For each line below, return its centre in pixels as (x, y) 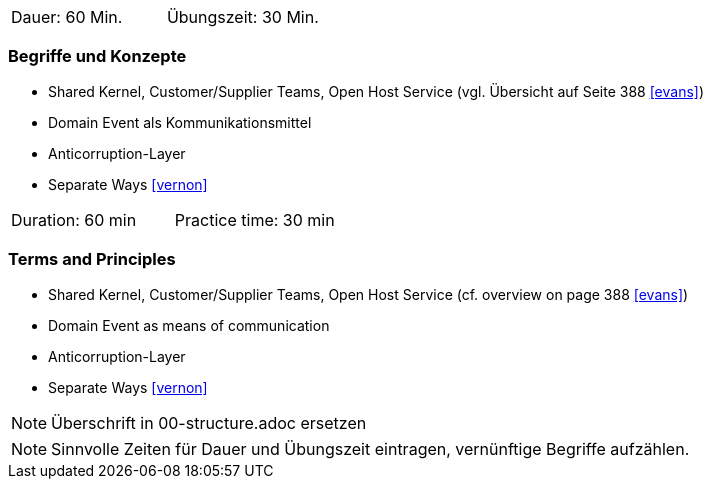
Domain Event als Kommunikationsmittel (180, 122)
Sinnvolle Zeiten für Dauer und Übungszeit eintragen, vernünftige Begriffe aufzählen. (370, 448)
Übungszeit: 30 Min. (242, 17)
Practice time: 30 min (254, 219)
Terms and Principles (92, 259)
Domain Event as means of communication (189, 325)
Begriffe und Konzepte (97, 56)
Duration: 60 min (74, 219)
